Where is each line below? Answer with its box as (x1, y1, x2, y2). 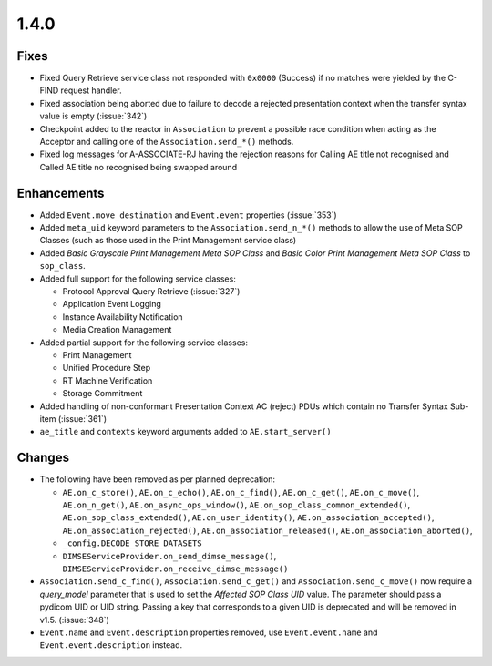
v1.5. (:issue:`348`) (39, 614, 109, 625)
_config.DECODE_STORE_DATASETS (62, 538, 202, 548)
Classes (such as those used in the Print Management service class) (39, 235, 297, 246)
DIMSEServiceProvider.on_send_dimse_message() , (62, 550, 277, 561)
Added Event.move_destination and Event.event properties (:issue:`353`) (39, 210, 337, 220)
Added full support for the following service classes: (39, 273, 236, 284)
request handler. (60, 85, 122, 96)
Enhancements (16, 185, 105, 200)
